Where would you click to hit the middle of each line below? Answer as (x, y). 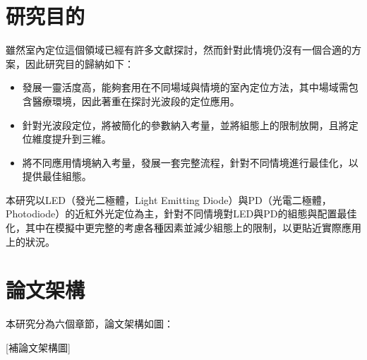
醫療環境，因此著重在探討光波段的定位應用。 (136, 101)
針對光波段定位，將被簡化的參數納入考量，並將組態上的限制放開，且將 (185, 125)
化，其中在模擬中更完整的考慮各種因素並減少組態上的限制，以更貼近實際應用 (183, 228)
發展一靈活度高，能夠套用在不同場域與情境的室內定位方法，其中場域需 (185, 87)
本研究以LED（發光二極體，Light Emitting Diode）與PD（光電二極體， (169, 199)
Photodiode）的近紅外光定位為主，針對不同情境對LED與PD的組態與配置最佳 (181, 214)
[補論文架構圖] (38, 347)
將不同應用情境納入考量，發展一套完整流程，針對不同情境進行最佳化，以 (190, 162)
